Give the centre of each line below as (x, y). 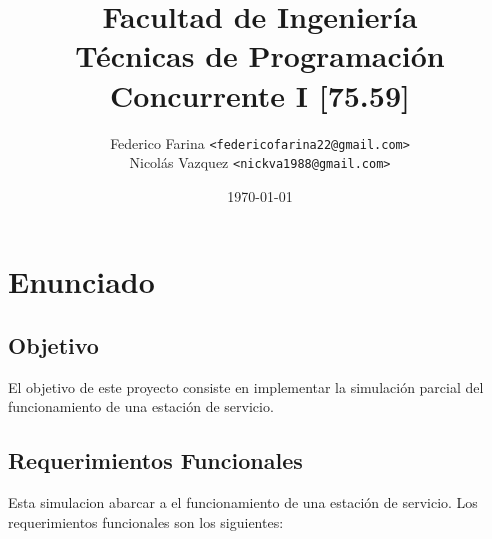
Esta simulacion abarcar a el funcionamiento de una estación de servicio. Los (243, 502)
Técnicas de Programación (260, 55)
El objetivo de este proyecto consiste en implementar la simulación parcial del (246, 386)
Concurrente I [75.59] (260, 94)
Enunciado (81, 281)
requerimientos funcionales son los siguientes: (146, 521)
